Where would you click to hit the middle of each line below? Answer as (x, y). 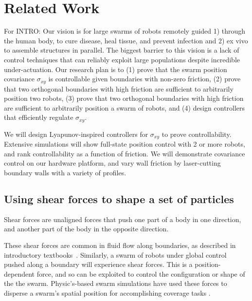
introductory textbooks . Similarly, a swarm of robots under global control (115, 254)
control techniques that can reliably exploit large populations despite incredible (122, 59)
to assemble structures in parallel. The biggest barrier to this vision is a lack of (122, 50)
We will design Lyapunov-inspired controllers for (76, 134)
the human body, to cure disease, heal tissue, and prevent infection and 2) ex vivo (126, 40)
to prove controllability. (197, 134)
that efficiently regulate (39, 117)
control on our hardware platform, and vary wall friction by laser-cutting (112, 163)
